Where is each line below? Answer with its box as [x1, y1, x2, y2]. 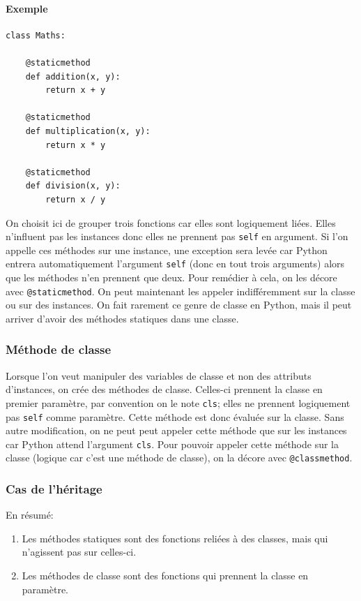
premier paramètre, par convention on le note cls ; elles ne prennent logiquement [6, 395, 351, 410]
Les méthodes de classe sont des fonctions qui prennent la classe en [22, 568, 309, 583]
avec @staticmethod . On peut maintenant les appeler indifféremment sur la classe [6, 283, 355, 298]
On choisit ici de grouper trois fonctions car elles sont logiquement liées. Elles [6, 215, 336, 230]
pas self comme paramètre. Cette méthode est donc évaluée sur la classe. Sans [6, 409, 344, 424]
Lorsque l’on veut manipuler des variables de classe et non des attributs [6, 368, 312, 383]
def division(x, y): [25, 181, 121, 191]
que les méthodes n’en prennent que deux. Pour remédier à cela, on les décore [6, 270, 337, 285]
